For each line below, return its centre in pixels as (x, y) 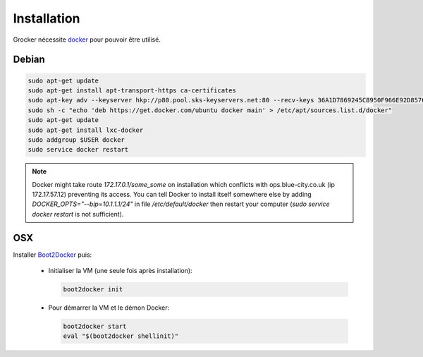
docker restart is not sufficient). (78, 214)
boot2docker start (95, 327)
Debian (29, 60)
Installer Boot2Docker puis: (53, 255)
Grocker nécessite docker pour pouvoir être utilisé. (87, 40)
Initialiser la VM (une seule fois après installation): (121, 271)
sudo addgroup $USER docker (76, 140)
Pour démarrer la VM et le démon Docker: (109, 308)
